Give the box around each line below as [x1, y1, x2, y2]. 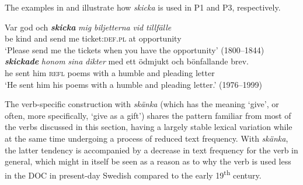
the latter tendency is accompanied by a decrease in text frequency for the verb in [5, 143, 298, 156]
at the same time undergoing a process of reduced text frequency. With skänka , [5, 132, 288, 144]
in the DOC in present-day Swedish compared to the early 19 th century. [5, 167, 262, 181]
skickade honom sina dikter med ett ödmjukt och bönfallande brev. [5, 55, 249, 67]
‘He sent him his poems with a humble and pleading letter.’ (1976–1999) [5, 78, 262, 90]
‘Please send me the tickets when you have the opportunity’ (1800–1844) [5, 43, 264, 56]
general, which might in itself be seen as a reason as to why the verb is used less [5, 155, 291, 167]
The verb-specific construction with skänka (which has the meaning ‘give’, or [5, 98, 279, 110]
